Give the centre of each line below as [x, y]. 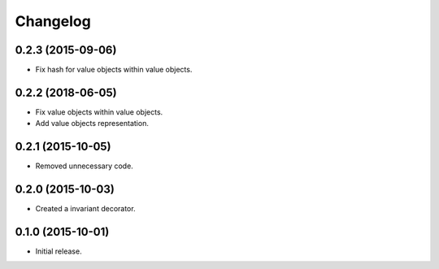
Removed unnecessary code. [84, 166]
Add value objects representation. [92, 124]
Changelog [53, 21]
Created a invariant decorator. [85, 209]
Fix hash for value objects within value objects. [114, 70]
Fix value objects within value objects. [99, 112]
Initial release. [59, 251]
